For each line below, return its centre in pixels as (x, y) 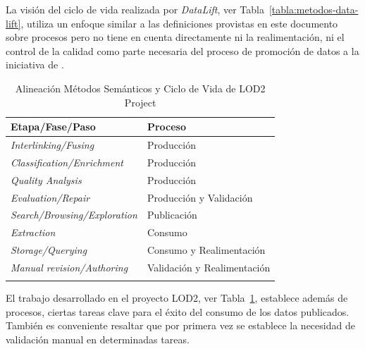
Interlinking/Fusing (52, 145)
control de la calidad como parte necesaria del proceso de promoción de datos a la (182, 50)
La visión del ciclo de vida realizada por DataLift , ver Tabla (135, 9)
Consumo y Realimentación (206, 250)
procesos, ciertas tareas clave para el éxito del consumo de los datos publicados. (178, 311)
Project (140, 102)
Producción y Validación (200, 197)
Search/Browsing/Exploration (74, 215)
